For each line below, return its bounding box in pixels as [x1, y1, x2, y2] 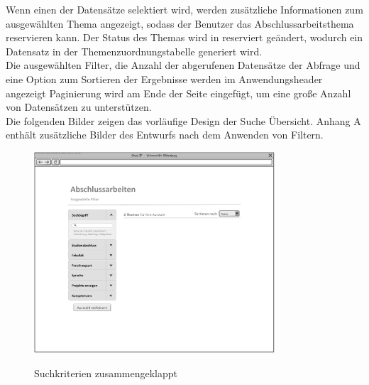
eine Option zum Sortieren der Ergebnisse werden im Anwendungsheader [6, 71, 323, 86]
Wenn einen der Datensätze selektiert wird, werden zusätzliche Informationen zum [6, 2, 363, 16]
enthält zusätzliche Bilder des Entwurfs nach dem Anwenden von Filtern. [6, 127, 324, 142]
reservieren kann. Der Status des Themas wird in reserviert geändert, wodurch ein [6, 30, 363, 45]
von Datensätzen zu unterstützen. [6, 99, 152, 114]
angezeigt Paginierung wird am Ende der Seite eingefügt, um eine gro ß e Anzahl [6, 85, 351, 100]
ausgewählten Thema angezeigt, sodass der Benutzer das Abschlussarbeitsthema [6, 16, 354, 31]
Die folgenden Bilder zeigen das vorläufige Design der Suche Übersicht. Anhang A [6, 113, 361, 128]
